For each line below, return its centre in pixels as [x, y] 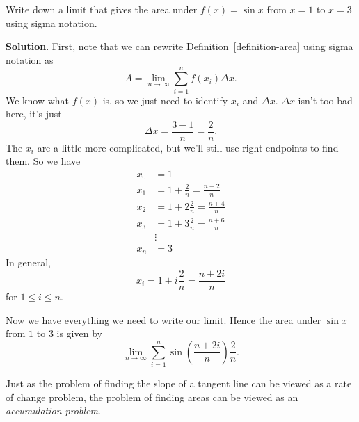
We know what [37, 100]
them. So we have [43, 161]
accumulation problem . [53, 411]
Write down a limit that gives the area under [102, 9]
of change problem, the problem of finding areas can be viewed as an [152, 397]
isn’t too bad [325, 100]
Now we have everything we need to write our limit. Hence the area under [163, 319]
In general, [28, 262]
